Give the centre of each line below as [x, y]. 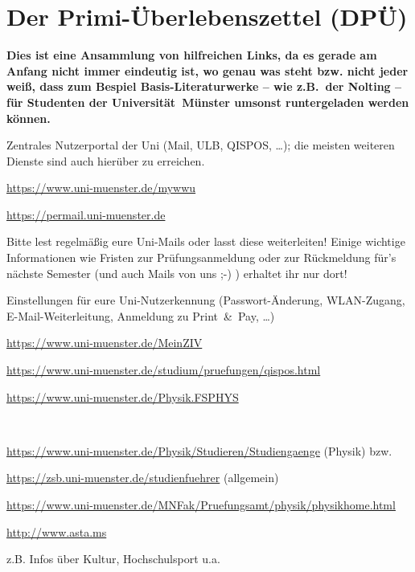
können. [29, 118]
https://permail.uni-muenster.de [86, 214]
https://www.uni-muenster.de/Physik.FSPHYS [123, 396]
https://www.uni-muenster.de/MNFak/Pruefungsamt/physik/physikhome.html [201, 505]
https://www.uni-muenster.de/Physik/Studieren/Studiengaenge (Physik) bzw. [199, 450]
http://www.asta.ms [57, 531]
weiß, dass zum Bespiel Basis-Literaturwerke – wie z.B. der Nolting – [204, 86]
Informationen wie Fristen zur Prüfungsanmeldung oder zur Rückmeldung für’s [201, 257]
